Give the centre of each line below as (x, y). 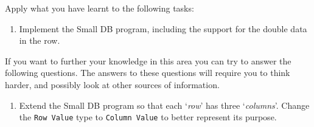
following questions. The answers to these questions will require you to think (148, 73)
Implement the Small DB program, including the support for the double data (163, 28)
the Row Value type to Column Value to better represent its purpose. (148, 117)
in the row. (40, 40)
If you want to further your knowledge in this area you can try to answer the (148, 60)
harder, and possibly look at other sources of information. (112, 84)
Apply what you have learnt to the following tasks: (99, 8)
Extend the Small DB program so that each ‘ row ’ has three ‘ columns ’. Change (164, 105)
